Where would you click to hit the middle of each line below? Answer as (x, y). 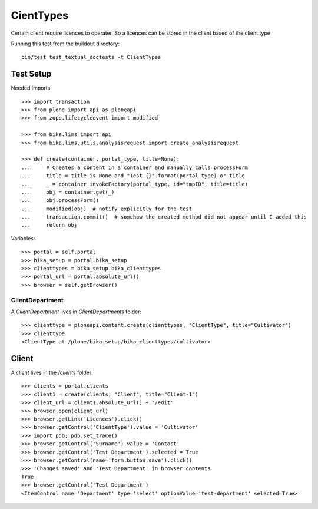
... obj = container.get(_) (68, 192)
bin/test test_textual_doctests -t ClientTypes (91, 57)
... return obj (49, 225)
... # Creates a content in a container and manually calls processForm (135, 167)
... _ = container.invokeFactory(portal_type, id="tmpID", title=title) (135, 184)
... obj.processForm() (60, 201)
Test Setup (31, 74)
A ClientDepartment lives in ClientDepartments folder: (76, 312)
